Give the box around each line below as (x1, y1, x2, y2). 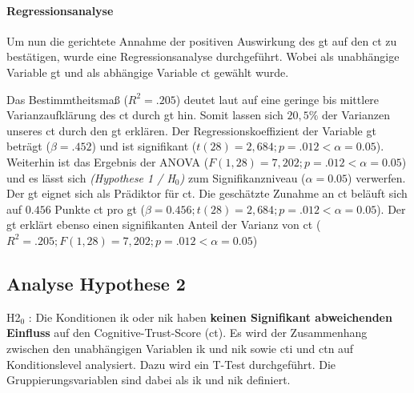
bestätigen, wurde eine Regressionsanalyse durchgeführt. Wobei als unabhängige (6, 48, 400, 65)
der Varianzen (322, 106, 390, 123)
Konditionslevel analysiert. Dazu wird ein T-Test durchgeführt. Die (6, 355, 336, 372)
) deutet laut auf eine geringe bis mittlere (175, 90, 380, 107)
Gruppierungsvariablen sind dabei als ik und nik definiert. (6, 371, 291, 388)
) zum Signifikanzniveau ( (179, 169, 306, 186)
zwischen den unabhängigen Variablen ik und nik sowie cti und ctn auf (6, 339, 354, 356)
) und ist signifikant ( (91, 138, 197, 154)
